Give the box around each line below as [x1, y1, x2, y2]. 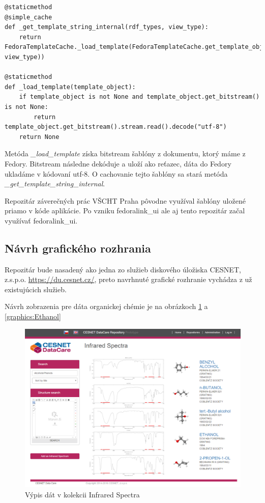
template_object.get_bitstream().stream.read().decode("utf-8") [5, 123, 227, 131]
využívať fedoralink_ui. [5, 215, 78, 226]
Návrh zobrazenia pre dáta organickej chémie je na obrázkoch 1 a [5, 301, 208, 312]
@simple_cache [5, 13, 52, 21]
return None [19, 133, 60, 141]
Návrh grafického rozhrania [5, 240, 151, 256]
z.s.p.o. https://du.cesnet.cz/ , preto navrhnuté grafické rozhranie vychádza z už [5, 274, 252, 285]
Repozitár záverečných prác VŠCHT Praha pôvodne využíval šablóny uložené [5, 195, 246, 206]
